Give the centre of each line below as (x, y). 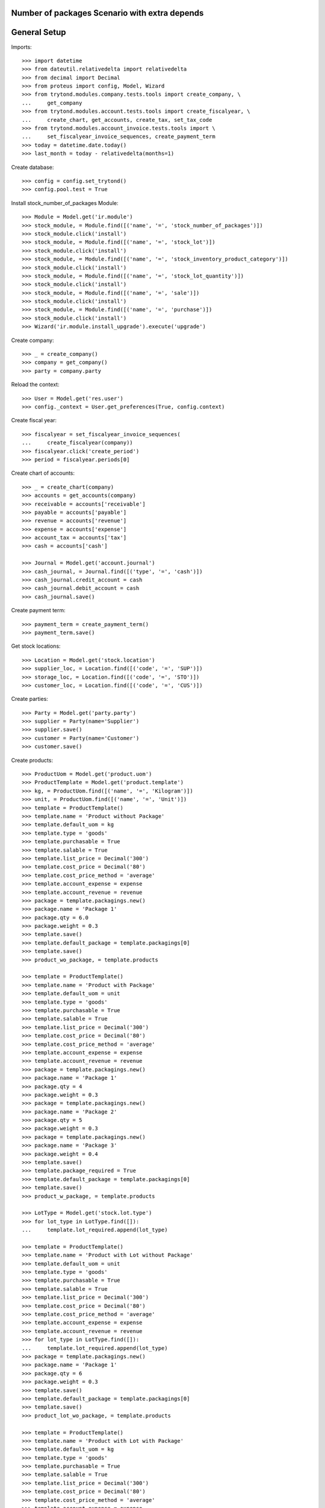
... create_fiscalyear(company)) (78, 443)
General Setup (39, 32)
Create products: (32, 760)
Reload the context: (35, 385)
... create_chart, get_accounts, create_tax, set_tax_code (117, 120)
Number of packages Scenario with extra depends (107, 13)
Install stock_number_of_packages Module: (65, 203)
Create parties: (29, 699)
